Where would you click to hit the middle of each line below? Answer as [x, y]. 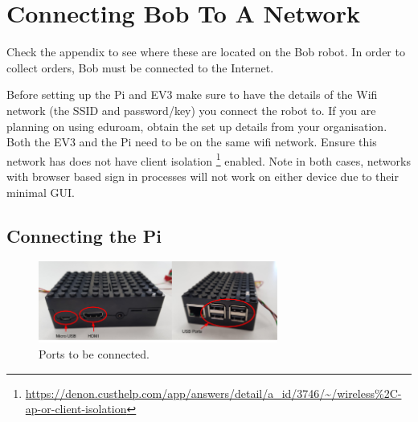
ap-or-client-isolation [76, 409]
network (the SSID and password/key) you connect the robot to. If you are [191, 110]
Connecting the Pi [84, 235]
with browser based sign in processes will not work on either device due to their [203, 176]
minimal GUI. [41, 192]
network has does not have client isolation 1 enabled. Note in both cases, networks [209, 159]
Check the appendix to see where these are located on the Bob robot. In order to [206, 52]
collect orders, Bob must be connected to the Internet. [140, 67]
